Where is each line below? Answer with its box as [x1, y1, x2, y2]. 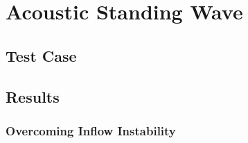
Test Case [6, 44, 77, 66]
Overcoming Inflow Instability [6, 121, 176, 139]
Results [6, 85, 60, 107]
